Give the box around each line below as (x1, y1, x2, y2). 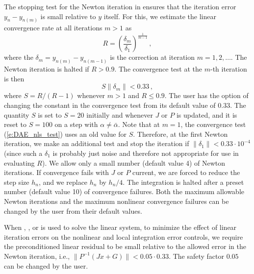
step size (4, 176, 29, 187)
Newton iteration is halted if (4, 64, 89, 74)
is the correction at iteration (110, 52, 195, 62)
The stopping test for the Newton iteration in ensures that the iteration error (4, 1, 236, 11)
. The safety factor (169, 250, 225, 261)
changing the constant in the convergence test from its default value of (4, 100, 216, 110)
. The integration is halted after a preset (123, 176, 244, 187)
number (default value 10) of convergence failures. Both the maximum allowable (4, 186, 244, 197)
